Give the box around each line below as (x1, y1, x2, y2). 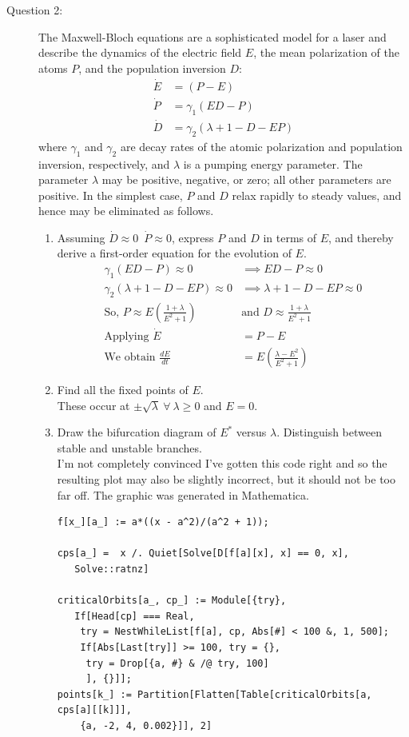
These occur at (57, 396, 130, 413)
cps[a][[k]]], (57, 704, 132, 716)
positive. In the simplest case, (38, 186, 183, 203)
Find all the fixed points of (57, 381, 189, 398)
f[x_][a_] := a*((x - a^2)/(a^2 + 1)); (57, 516, 269, 528)
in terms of (263, 229, 317, 245)
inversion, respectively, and (38, 155, 170, 172)
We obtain (104, 352, 156, 364)
